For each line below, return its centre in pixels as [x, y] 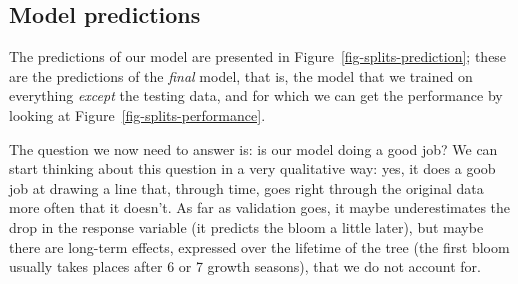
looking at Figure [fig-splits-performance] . [137, 114]
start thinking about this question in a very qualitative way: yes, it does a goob [252, 168]
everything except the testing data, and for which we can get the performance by [256, 95]
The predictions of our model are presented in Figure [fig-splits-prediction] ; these [258, 56]
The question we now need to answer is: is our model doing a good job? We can [253, 148]
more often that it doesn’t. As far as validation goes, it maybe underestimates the [260, 207]
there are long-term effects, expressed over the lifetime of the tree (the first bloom [259, 246]
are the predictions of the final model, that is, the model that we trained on [241, 75]
